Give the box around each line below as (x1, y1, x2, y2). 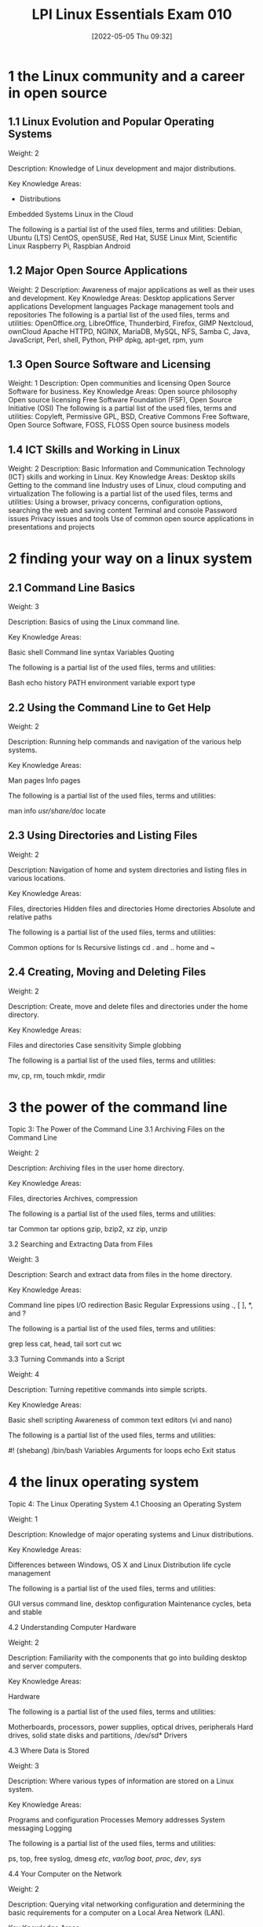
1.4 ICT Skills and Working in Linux (8, 442, 181, 457)
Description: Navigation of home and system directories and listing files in (8, 864, 247, 874)
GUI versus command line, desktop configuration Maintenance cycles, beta (8, 1598, 252, 1608)
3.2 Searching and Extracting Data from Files (8, 1239, 153, 1249)
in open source (8, 84, 108, 101)
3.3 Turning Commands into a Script (8, 1354, 126, 1364)
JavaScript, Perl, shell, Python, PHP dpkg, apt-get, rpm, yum (8, 335, 204, 344)
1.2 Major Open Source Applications (8, 264, 188, 277)
